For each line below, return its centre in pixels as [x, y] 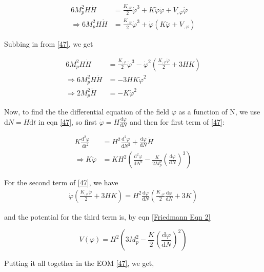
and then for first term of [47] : [177, 121]
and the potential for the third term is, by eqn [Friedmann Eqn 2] [107, 216]
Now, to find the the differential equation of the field [87, 111]
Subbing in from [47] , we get [49, 43]
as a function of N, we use [219, 111]
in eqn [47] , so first [68, 121]
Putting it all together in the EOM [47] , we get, [79, 263]
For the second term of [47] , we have [61, 182]
